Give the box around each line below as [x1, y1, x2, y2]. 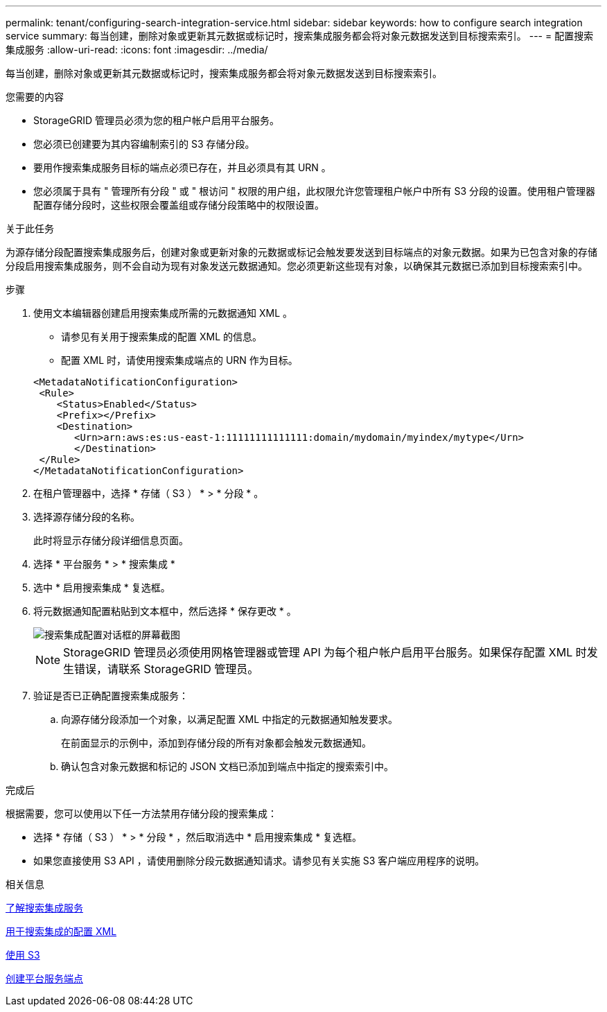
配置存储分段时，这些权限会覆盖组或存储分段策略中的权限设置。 [33, 199, 324, 211]
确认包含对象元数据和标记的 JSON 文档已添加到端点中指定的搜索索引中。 [61, 760, 394, 772]
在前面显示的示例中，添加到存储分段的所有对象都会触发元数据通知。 [61, 737, 371, 749]
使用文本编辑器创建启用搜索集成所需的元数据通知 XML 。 [33, 307, 292, 319]
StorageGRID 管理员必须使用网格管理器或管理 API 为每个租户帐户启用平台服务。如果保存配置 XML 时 [63, 645, 587, 659]
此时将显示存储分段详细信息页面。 [33, 534, 188, 546]
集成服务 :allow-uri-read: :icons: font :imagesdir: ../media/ [6, 44, 268, 55]
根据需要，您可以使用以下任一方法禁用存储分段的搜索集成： [6, 808, 277, 819]
